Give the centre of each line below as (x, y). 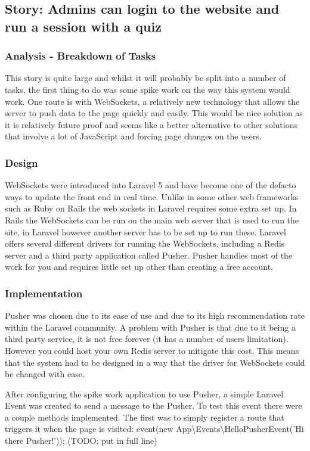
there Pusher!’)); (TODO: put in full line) (81, 441)
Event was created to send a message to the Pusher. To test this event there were (154, 405)
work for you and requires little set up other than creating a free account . (139, 267)
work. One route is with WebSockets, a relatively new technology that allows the (152, 101)
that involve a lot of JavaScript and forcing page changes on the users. (133, 136)
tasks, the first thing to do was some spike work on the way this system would (148, 89)
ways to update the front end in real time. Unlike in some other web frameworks (152, 196)
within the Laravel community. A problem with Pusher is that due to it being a (150, 327)
